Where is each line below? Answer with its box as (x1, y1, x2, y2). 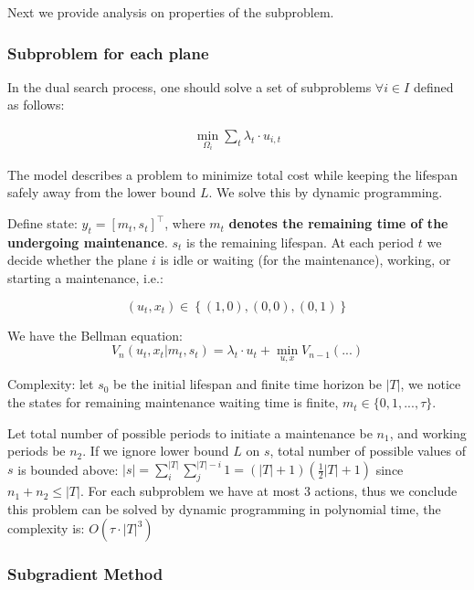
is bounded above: (17, 459, 119, 479)
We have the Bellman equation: (7, 325, 183, 344)
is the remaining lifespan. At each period (186, 232, 415, 251)
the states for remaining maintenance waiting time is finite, (7, 393, 339, 412)
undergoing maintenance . (7, 232, 168, 251)
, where (164, 214, 205, 233)
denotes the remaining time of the (228, 214, 448, 233)
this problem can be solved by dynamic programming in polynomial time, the (7, 499, 441, 518)
